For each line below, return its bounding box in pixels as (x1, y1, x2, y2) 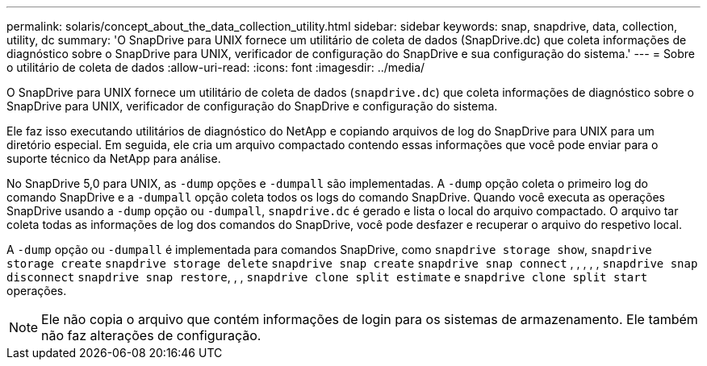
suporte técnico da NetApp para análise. (6, 152, 221, 165)
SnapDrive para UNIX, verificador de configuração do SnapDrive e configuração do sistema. (6, 99, 498, 113)
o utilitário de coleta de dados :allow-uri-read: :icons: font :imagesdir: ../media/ (6, 60, 425, 74)
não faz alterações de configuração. (41, 327, 261, 343)
